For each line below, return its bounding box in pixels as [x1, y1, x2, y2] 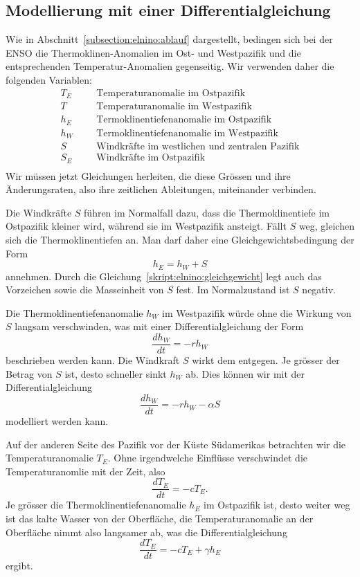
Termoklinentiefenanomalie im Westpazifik [96, 128, 278, 138]
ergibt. [6, 558, 33, 573]
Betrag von [6, 366, 53, 381]
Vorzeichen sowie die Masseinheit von [6, 282, 164, 297]
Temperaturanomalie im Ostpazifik [96, 88, 246, 98]
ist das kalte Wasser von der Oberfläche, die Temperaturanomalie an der [6, 511, 314, 525]
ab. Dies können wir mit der [186, 366, 305, 381]
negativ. [302, 282, 336, 297]
